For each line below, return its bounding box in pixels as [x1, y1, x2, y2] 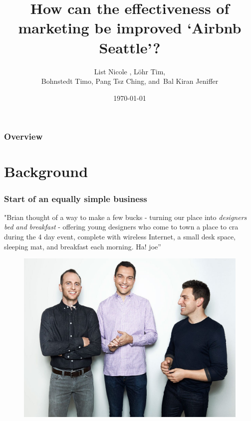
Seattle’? [99, 37, 161, 57]
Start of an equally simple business [4, 192, 147, 205]
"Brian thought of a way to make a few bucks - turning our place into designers [4, 211, 247, 222]
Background [4, 161, 88, 182]
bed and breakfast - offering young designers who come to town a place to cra [4, 221, 239, 232]
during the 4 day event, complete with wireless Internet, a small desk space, [4, 231, 236, 241]
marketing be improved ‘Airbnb [18, 17, 242, 38]
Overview [4, 130, 43, 143]
